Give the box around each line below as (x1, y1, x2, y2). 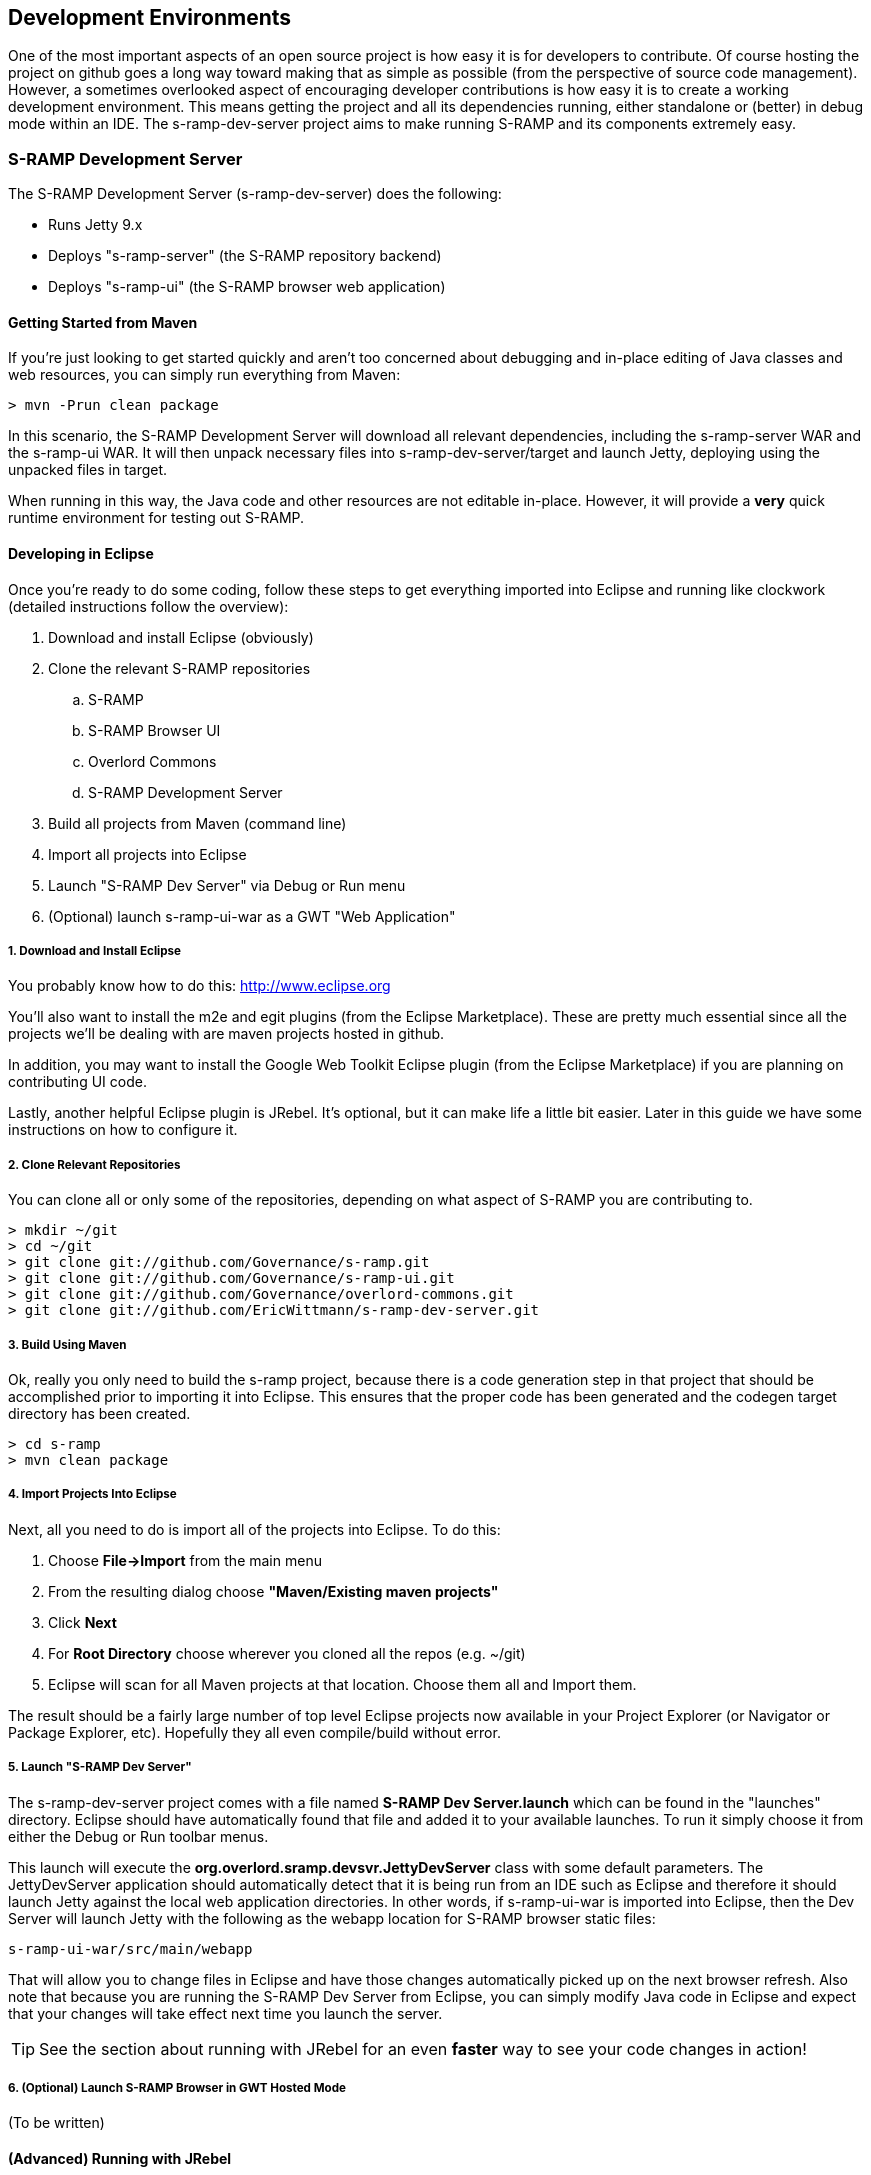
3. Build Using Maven (8, 1337, 127, 1352)
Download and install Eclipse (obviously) (48, 628, 314, 646)
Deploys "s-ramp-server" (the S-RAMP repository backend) (48, 247, 442, 265)
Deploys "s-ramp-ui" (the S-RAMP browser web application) (48, 278, 446, 296)
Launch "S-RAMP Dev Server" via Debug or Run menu (48, 876, 406, 894)
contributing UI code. (8, 1073, 147, 1091)
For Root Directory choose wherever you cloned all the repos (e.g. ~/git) (48, 1644, 526, 1662)
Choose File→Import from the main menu (48, 1551, 322, 1569)
